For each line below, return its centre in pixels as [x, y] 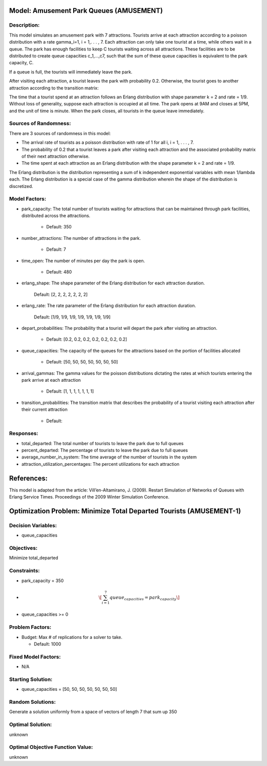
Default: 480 [59, 272]
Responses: [24, 434]
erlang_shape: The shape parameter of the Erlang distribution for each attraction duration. [113, 283]
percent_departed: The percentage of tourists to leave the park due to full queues [105, 451]
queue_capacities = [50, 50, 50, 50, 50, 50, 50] [69, 689]
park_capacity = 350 [43, 581]
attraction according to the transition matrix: [54, 88]
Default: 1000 [47, 644]
